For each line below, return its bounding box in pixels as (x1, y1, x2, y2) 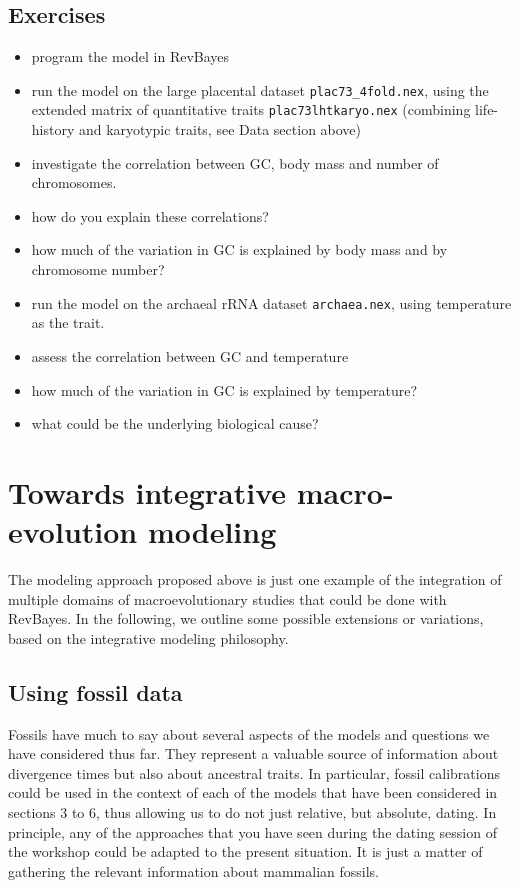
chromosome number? (31, 259, 165, 280)
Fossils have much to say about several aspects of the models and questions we (8, 723, 490, 744)
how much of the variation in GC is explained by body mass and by (31, 239, 448, 260)
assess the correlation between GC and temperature (31, 345, 349, 366)
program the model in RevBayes (31, 46, 230, 67)
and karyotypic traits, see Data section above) (78, 119, 362, 140)
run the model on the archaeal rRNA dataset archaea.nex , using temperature (31, 292, 512, 313)
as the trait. (31, 312, 105, 333)
